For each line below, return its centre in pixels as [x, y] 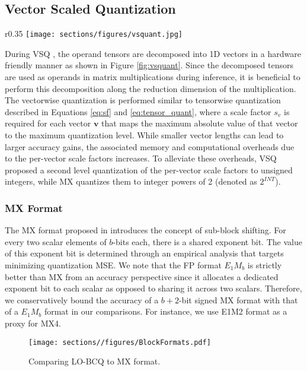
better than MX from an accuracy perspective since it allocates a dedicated [142, 276]
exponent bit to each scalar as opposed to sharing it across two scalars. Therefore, [153, 288]
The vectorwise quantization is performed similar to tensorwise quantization [143, 100]
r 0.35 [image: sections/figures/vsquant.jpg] [94, 34]
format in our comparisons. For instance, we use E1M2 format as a [166, 311]
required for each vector [48, 123]
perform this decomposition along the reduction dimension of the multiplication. [151, 88]
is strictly [265, 264]
